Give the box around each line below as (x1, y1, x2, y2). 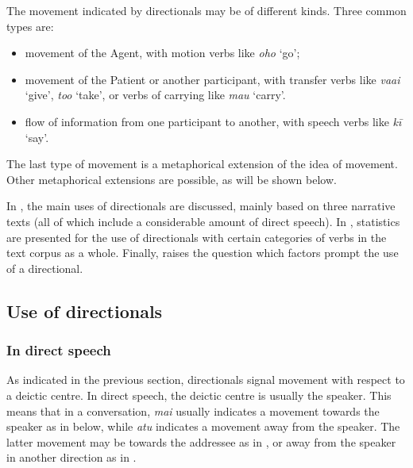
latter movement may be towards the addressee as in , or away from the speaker (6, 433, 396, 450)
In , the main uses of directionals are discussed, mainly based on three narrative (6, 198, 396, 214)
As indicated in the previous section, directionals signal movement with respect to (6, 371, 405, 388)
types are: (6, 17, 54, 34)
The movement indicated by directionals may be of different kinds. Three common (6, 2, 407, 18)
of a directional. (6, 259, 83, 276)
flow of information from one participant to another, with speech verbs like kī (25, 113, 402, 129)
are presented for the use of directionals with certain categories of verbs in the (6, 228, 387, 245)
